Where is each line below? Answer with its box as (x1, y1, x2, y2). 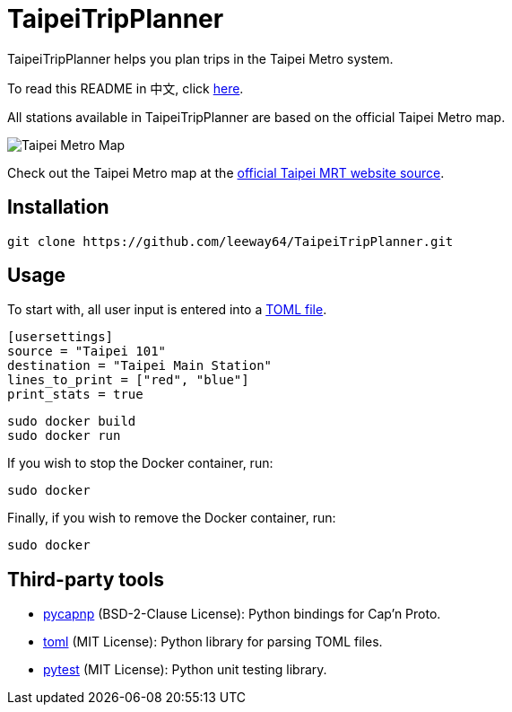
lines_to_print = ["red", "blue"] (7, 373, 249, 388)
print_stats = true (7, 387, 143, 402)
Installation (7, 196, 109, 219)
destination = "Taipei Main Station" (7, 358, 273, 374)
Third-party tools (7, 567, 164, 591)
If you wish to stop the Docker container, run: (7, 455, 273, 471)
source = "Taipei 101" (7, 344, 167, 359)
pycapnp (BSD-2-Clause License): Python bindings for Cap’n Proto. (43, 606, 441, 622)
